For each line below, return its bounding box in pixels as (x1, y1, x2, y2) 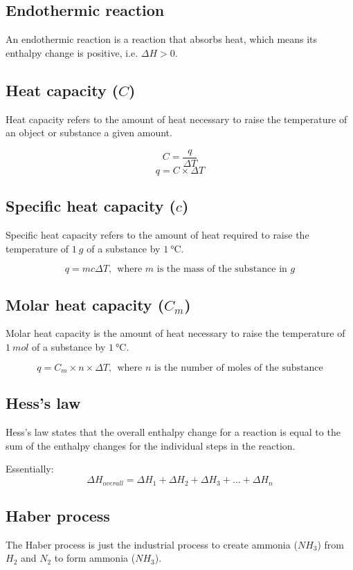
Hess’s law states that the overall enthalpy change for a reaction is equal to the (6, 425, 341, 439)
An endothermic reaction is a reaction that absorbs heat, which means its (6, 32, 318, 46)
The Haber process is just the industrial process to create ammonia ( (6, 537, 298, 551)
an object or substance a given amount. (6, 125, 172, 140)
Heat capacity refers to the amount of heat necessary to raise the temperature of (6, 111, 347, 126)
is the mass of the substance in (156, 264, 287, 275)
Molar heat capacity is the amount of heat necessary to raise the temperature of (6, 326, 345, 340)
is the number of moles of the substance (154, 362, 323, 373)
